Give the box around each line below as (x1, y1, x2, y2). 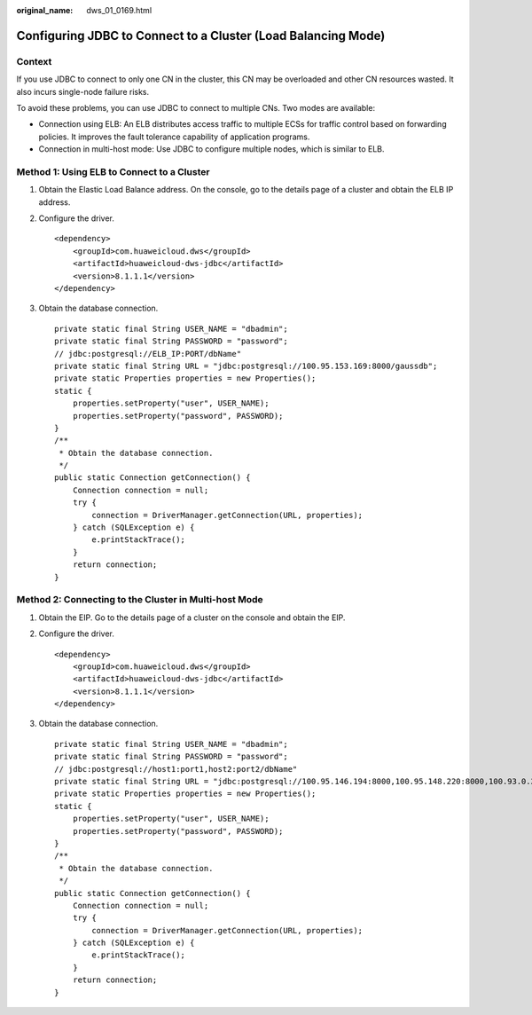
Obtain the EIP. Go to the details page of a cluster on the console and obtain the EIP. (38, 612, 346, 623)
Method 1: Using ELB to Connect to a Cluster (16, 165, 210, 177)
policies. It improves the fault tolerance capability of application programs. (38, 131, 310, 142)
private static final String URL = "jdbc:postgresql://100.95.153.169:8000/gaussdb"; (54, 360, 438, 371)
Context (16, 55, 52, 67)
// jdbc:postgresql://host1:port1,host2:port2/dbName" (54, 764, 298, 774)
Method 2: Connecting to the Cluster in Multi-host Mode (16, 594, 263, 606)
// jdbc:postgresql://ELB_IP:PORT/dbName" (54, 349, 242, 358)
